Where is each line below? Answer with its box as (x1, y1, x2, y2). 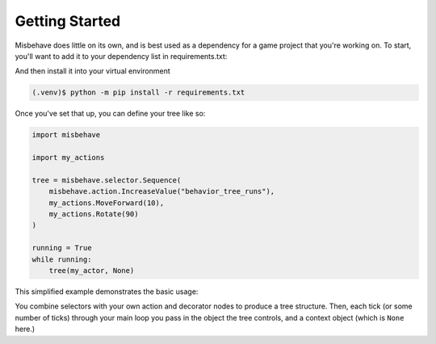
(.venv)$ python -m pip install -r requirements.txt (31, 88, 245, 97)
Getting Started (15, 12, 121, 30)
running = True (31, 243, 92, 253)
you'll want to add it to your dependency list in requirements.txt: (15, 51, 228, 61)
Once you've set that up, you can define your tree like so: (15, 109, 206, 119)
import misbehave (31, 130, 101, 140)
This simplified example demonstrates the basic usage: (15, 287, 199, 296)
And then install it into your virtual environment (15, 66, 171, 76)
